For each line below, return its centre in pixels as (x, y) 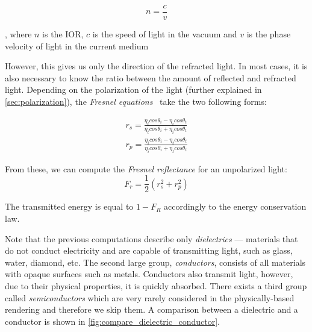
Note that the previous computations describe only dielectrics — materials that (151, 238)
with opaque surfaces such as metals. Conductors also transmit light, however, (149, 274)
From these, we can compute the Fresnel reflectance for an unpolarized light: (146, 168)
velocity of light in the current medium (77, 45)
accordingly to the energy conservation (235, 206)
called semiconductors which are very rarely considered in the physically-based (150, 297)
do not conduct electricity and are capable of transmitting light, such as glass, (149, 250)
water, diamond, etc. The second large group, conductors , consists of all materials (155, 262)
